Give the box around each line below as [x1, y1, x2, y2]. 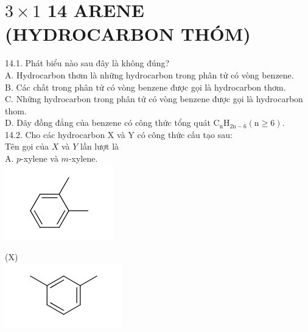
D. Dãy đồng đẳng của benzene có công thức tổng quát [5, 116, 211, 129]
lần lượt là [80, 140, 119, 153]
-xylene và [21, 152, 58, 165]
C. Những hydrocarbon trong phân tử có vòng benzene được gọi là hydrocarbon [5, 92, 303, 105]
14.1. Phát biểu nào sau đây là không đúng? [5, 57, 170, 69]
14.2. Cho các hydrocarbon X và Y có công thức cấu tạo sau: [5, 128, 233, 140]
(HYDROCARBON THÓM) [5, 21, 251, 46]
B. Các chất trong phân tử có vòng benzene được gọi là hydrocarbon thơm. [5, 80, 286, 93]
